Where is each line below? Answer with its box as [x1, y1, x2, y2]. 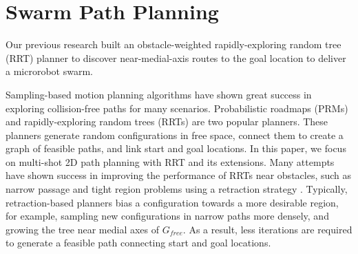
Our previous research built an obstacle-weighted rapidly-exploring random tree [6, 37, 341, 52]
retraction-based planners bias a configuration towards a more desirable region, [6, 195, 339, 209]
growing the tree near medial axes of [6, 222, 160, 236]
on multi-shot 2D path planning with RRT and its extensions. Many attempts [6, 154, 335, 169]
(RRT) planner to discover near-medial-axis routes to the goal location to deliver [6, 50, 346, 65]
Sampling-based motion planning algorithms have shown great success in [6, 87, 312, 101]
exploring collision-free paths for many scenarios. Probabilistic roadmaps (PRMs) [6, 100, 348, 115]
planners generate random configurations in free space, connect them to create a [6, 127, 344, 142]
